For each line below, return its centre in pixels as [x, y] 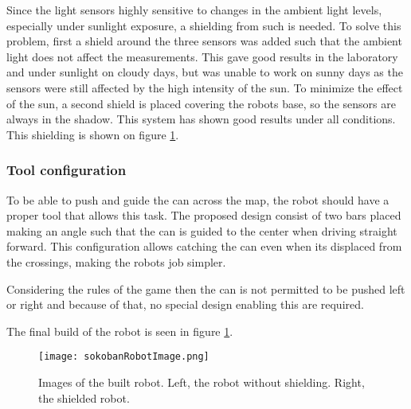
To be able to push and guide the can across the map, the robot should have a [198, 199]
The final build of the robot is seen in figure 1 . [120, 331]
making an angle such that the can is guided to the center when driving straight [202, 230]
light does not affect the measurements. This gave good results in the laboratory [202, 56]
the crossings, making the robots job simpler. [116, 261]
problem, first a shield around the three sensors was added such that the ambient [204, 41]
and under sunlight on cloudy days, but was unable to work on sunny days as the [205, 72]
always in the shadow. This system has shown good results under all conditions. [201, 119]
